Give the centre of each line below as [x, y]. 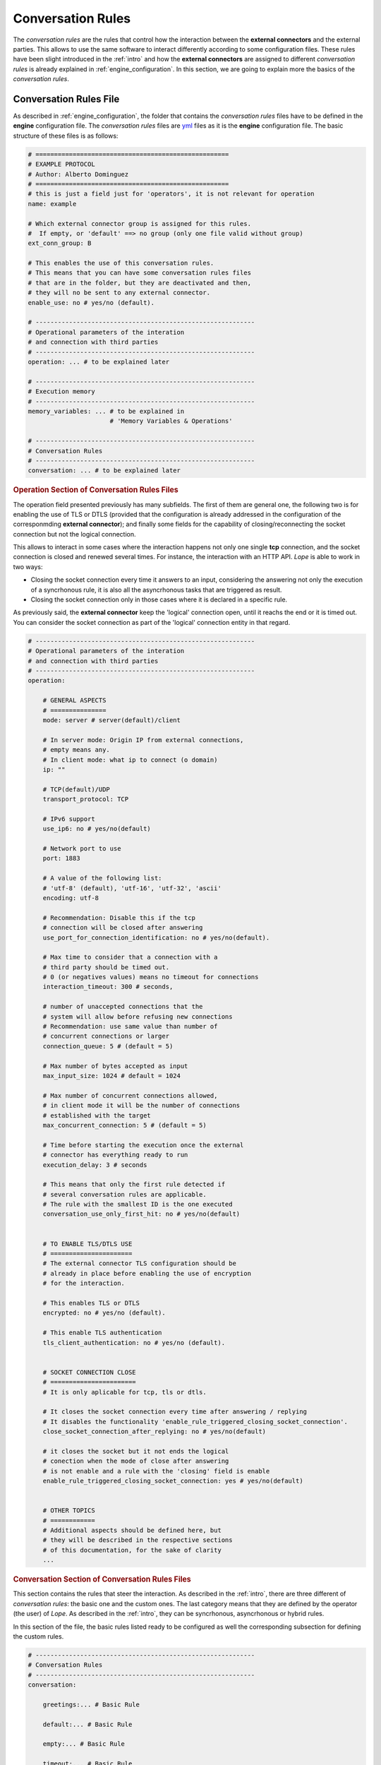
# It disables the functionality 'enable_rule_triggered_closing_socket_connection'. [195, 1422]
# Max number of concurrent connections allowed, [130, 1095]
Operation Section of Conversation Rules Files [96, 490]
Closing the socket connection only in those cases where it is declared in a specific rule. [159, 599]
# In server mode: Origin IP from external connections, [143, 740]
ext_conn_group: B [60, 243]
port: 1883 [61, 858]
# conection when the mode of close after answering [136, 1461]
